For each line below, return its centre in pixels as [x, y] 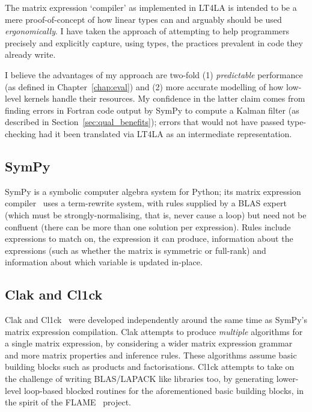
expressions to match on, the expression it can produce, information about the [149, 238]
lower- [287, 379]
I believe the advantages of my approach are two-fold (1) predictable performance [154, 74]
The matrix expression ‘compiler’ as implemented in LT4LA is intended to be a [151, 7]
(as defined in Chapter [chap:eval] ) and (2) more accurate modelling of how [144, 86]
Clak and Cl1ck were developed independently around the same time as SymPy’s [156, 320]
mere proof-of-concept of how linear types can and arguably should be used [143, 19]
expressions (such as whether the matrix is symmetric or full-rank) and [136, 250]
